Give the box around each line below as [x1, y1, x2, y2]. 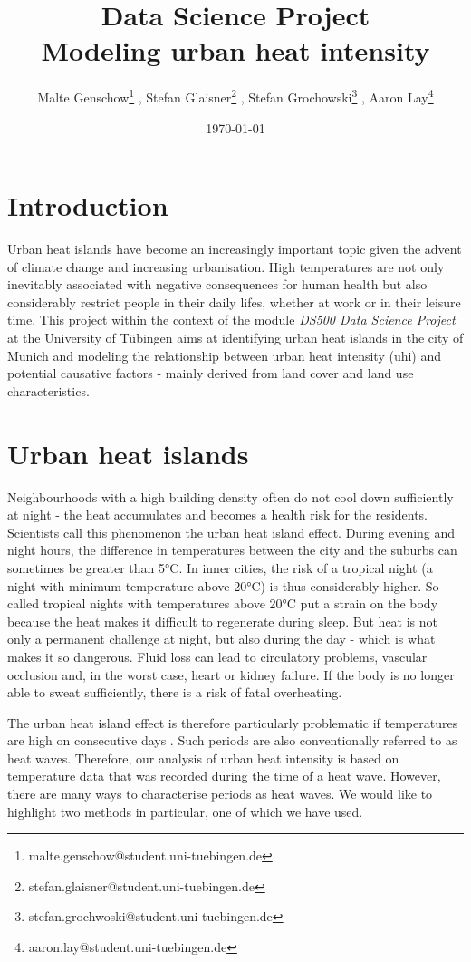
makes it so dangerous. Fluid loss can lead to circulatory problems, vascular [7, 646, 428, 666]
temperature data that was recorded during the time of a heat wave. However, [7, 766, 441, 785]
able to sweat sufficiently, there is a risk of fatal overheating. [7, 683, 342, 702]
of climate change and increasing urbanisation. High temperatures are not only [7, 257, 445, 276]
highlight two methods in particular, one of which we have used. [7, 802, 363, 821]
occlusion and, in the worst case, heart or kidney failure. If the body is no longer [7, 665, 455, 684]
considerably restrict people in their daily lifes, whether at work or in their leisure [7, 292, 461, 311]
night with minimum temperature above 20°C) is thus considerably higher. [7, 576, 422, 595]
